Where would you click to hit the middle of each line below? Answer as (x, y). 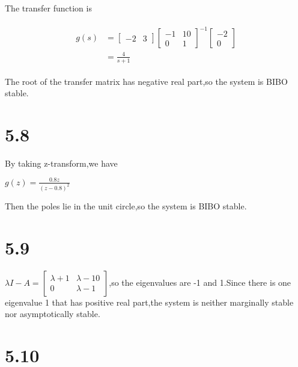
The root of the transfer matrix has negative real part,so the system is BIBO (146, 81)
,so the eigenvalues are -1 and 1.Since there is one (200, 282)
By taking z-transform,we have (61, 163)
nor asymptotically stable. (53, 314)
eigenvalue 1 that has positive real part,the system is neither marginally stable (149, 302)
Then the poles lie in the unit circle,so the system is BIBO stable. (126, 205)
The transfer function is (48, 8)
